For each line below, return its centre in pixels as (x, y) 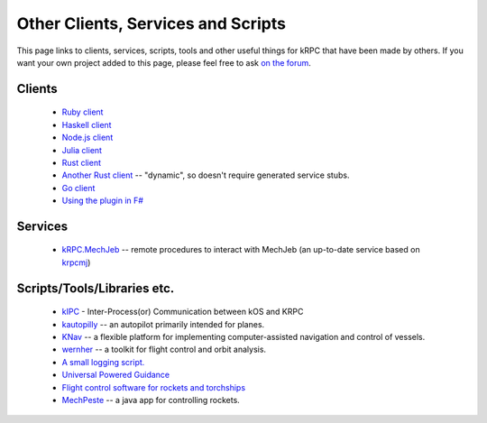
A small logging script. (103, 362)
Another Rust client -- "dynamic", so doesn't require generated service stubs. (206, 175)
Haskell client (87, 124)
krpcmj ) (76, 262)
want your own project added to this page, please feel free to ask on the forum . (164, 62)
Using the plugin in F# (103, 201)
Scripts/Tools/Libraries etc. (96, 288)
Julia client (82, 150)
